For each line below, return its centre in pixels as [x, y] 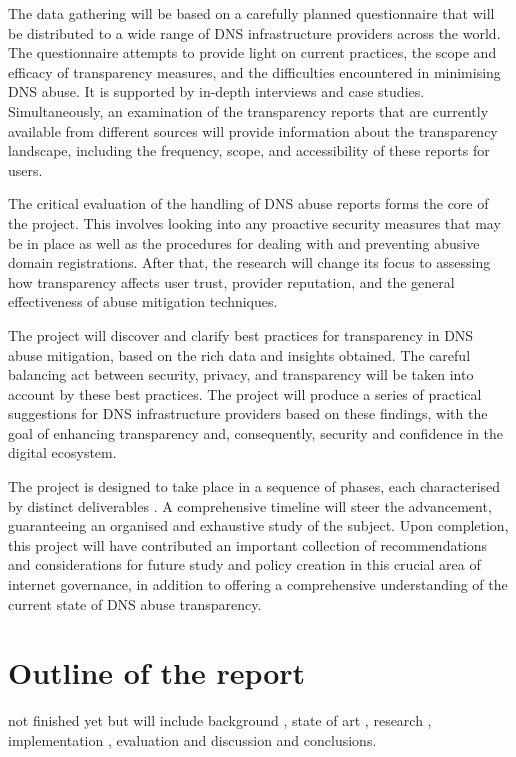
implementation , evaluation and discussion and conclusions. [192, 739]
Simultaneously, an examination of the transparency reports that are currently [248, 110]
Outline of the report [157, 672]
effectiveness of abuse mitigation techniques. [143, 301]
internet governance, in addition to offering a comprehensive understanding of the [258, 584]
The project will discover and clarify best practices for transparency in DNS [241, 334]
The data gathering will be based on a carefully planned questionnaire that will [251, 13]
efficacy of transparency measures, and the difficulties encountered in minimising [254, 71]
